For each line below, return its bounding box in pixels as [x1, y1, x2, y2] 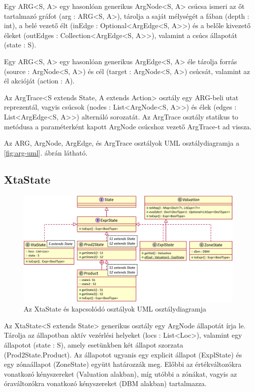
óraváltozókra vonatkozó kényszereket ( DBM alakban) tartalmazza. [4, 378, 207, 389]
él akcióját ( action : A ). [4, 76, 75, 86]
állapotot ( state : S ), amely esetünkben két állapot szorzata [4, 340, 183, 350]
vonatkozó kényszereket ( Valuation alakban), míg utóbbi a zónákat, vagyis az [4, 368, 237, 379]
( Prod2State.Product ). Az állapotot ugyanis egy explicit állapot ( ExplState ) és [4, 349, 242, 359]
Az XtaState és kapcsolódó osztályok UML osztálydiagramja [24, 304, 206, 314]
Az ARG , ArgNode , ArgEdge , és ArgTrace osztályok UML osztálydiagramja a [4, 138, 239, 148]
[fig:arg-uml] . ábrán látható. [4, 147, 88, 157]
